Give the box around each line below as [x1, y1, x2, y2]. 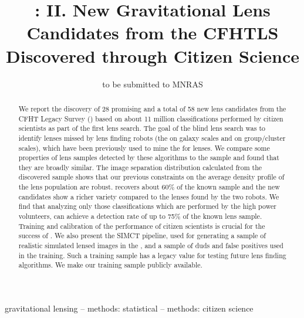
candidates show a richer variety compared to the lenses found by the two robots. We [18, 191, 279, 201]
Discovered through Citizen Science [6, 43, 299, 67]
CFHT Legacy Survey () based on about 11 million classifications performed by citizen [18, 113, 283, 123]
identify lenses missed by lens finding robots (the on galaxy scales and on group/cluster [18, 133, 286, 143]
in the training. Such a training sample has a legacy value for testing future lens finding [18, 250, 286, 260]
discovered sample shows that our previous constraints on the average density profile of [18, 172, 285, 182]
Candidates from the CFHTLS [26, 21, 279, 45]
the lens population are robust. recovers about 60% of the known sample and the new [18, 182, 280, 192]
